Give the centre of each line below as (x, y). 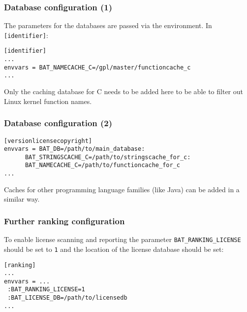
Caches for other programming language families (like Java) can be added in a (122, 189)
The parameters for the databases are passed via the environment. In (108, 25)
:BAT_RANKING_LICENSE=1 (46, 290)
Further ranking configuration (64, 221)
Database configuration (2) (58, 123)
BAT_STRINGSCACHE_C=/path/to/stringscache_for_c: (108, 157)
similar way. (22, 199)
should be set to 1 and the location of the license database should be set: (114, 249)
